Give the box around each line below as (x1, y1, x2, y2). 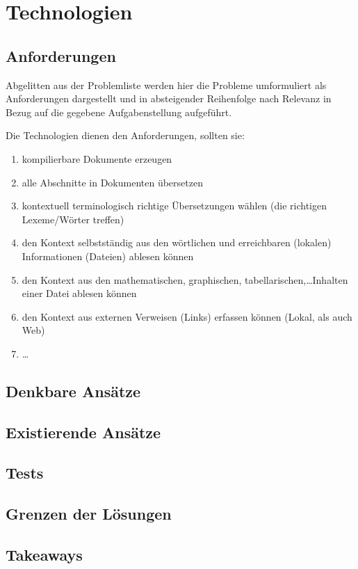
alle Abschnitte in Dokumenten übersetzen (22, 175, 203, 189)
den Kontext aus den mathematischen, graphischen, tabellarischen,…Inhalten (22, 272, 348, 287)
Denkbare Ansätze (6, 380, 141, 401)
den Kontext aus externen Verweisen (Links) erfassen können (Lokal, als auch (22, 309, 352, 323)
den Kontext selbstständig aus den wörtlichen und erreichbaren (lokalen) (22, 235, 332, 250)
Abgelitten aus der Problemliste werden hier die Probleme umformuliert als (6, 77, 327, 92)
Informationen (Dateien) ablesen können (22, 248, 194, 263)
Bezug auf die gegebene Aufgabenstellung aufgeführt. (6, 104, 232, 119)
